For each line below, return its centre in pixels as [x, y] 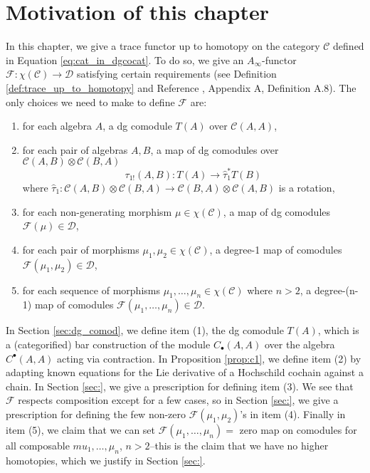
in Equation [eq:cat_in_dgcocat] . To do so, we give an [125, 59]
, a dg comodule [137, 126]
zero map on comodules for [298, 429]
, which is [338, 330]
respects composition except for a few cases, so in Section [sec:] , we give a [178, 400]
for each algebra [57, 126]
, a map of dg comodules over [215, 149]
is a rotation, [307, 187]
